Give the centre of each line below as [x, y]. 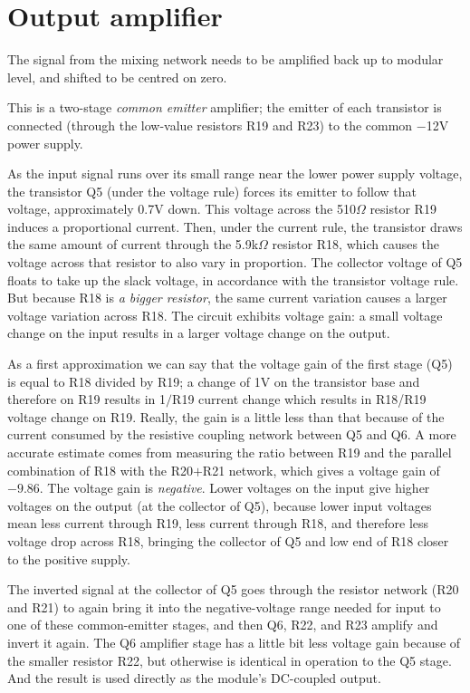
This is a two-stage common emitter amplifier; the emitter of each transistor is [225, 107]
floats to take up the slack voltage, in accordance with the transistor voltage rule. [233, 279]
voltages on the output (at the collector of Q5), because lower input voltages [220, 505]
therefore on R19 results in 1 [87, 399]
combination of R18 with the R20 [100, 470]
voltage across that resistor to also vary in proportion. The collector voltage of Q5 [235, 262]
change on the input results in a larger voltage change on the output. [199, 333]
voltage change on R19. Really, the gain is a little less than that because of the [226, 416]
